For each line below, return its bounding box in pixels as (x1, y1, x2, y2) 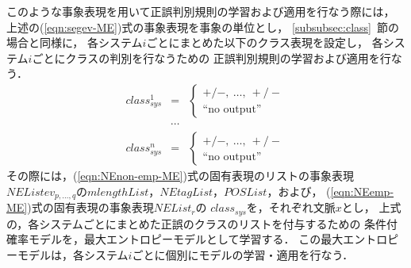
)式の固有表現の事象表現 (27, 199, 154, 216)
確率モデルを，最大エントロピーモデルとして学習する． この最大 (6, 231, 344, 247)
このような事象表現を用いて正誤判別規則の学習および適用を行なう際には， (6, 3, 395, 19)
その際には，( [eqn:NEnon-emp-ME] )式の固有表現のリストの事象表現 (6, 167, 354, 184)
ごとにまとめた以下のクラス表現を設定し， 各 (146, 34, 383, 51)
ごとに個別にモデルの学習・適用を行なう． (132, 246, 354, 262)
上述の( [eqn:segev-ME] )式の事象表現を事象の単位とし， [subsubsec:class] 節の (6, 18, 399, 35)
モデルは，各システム (17, 246, 129, 262)
